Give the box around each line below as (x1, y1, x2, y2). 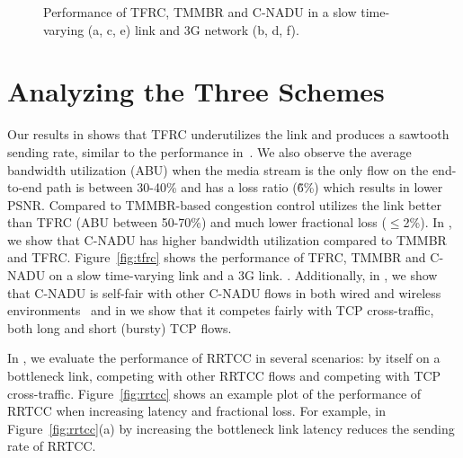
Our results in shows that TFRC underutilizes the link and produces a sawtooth (7, 125, 450, 144)
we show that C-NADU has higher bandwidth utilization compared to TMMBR (7, 230, 447, 249)
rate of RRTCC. (7, 436, 96, 455)
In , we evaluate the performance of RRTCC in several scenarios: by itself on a (7, 348, 441, 367)
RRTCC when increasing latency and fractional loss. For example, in (7, 401, 386, 420)
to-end (7, 178, 42, 197)
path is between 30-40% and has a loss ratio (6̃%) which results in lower (46, 178, 443, 197)
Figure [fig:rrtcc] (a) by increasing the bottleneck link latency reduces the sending (7, 418, 455, 437)
